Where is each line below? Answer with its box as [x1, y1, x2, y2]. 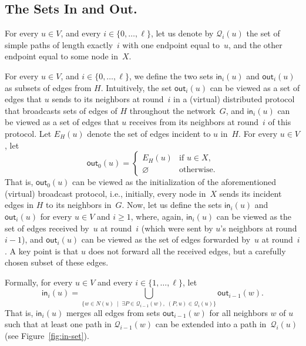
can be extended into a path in [155, 318, 267, 330]
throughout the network [129, 104, 216, 116]
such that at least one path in [5, 318, 112, 330]
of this [268, 116, 291, 128]
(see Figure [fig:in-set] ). [5, 330, 89, 342]
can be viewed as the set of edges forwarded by [81, 233, 251, 246]
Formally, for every [5, 276, 73, 288]
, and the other [228, 38, 283, 51]
